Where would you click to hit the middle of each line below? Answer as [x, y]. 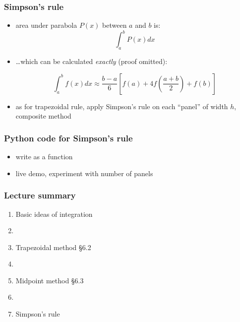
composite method [43, 116]
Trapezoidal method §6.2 [53, 247]
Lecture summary [40, 195]
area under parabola [46, 25]
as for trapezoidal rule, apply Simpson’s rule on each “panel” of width [122, 106]
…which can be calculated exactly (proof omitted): [91, 61]
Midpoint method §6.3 [50, 280]
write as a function [44, 157]
